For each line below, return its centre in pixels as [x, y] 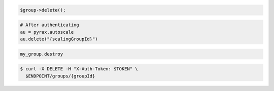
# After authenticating [50, 25]
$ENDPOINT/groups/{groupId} [60, 76]
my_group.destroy [42, 54]
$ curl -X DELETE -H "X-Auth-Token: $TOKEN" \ [79, 69]
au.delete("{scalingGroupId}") [59, 39]
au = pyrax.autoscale [47, 32]
